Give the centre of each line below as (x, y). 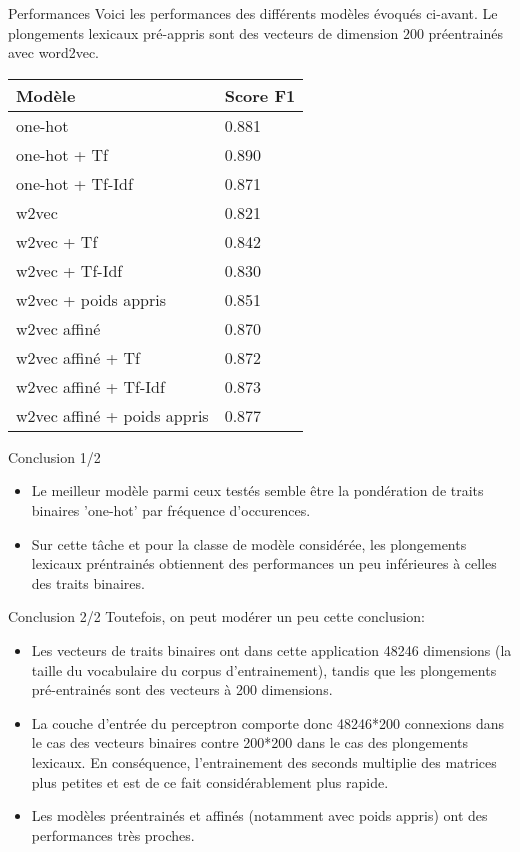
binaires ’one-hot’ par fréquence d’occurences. (171, 509)
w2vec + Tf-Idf (69, 270)
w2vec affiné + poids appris (112, 415)
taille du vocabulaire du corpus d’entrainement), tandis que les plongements (264, 669)
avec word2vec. (54, 52)
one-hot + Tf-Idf (74, 183)
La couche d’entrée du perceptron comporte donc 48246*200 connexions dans (268, 722)
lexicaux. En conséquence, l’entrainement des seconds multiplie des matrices (264, 761)
